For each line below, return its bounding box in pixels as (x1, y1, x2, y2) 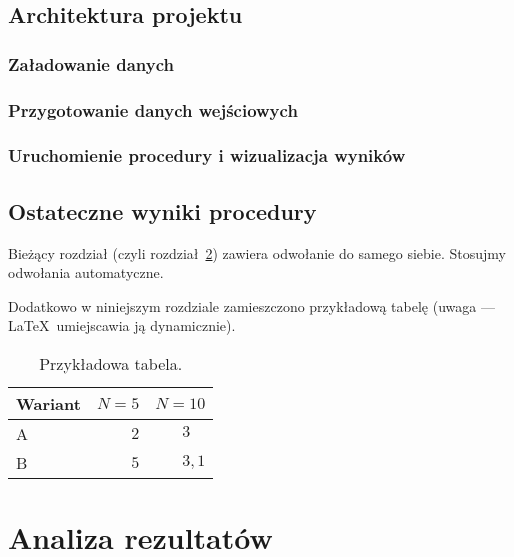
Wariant (16, 391, 81, 415)
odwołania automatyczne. (8, 262, 164, 283)
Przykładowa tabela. (39, 351, 183, 375)
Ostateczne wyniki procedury (8, 195, 317, 226)
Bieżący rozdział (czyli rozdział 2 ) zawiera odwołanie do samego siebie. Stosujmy (8, 242, 506, 263)
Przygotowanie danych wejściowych (8, 97, 298, 122)
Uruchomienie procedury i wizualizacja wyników (8, 143, 406, 168)
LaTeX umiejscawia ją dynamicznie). (8, 315, 236, 336)
